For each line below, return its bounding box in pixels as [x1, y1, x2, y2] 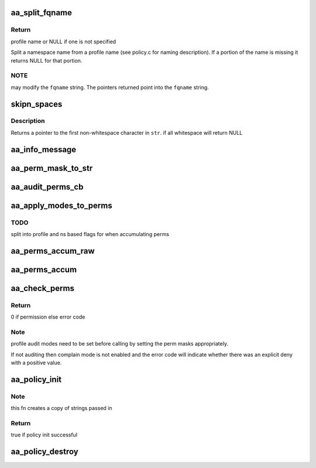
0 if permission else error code [11, 313, 85, 320]
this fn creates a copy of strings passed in [11, 405, 112, 412]
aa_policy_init [11, 374, 62, 384]
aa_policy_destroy [11, 447, 78, 457]
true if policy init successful [11, 431, 78, 439]
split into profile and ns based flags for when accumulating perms [11, 231, 170, 238]
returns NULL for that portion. [11, 57, 83, 64]
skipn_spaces [11, 99, 63, 109]
